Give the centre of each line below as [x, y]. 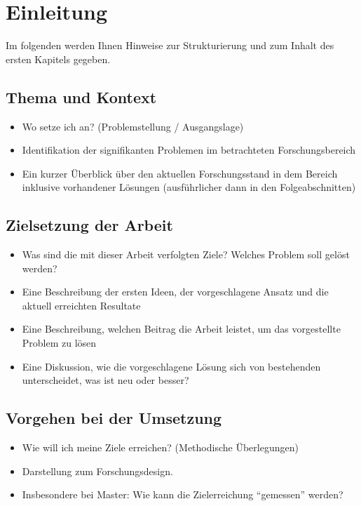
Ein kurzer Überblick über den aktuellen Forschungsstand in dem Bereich [180, 173]
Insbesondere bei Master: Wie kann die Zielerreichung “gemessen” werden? [183, 494]
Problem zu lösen [59, 343]
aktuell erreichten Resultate [81, 305]
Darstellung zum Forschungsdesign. [97, 471]
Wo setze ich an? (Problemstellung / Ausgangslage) [133, 126]
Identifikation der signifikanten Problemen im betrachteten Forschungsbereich [189, 150]
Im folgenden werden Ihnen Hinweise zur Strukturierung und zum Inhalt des [170, 45]
